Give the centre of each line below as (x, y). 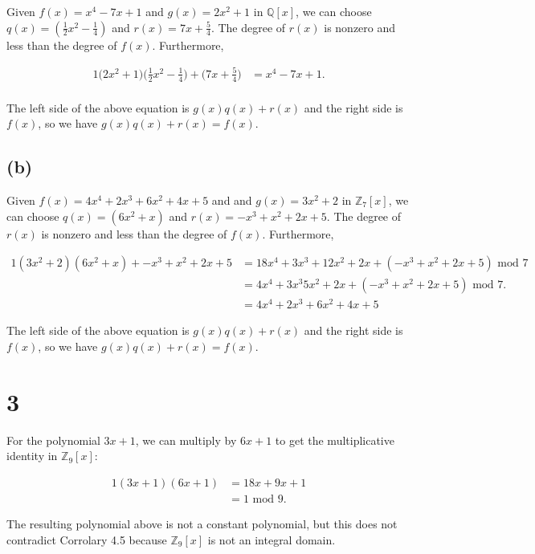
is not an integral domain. (272, 539)
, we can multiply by (186, 440)
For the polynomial (53, 440)
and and (232, 200)
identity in (32, 456)
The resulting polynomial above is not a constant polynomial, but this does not (202, 523)
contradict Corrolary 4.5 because (87, 539)
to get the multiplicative (335, 440)
